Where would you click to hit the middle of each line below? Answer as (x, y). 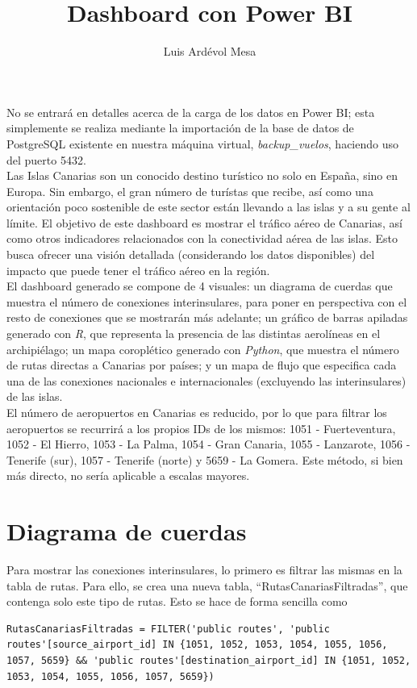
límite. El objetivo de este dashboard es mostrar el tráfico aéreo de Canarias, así (204, 222)
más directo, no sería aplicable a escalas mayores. (128, 475)
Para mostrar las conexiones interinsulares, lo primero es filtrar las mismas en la (204, 570)
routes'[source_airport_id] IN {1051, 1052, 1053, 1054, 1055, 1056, (197, 645)
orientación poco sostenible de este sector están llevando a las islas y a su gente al (208, 207)
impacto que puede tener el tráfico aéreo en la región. (138, 270)
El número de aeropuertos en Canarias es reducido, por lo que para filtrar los (197, 412)
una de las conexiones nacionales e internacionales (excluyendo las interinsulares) (206, 380)
